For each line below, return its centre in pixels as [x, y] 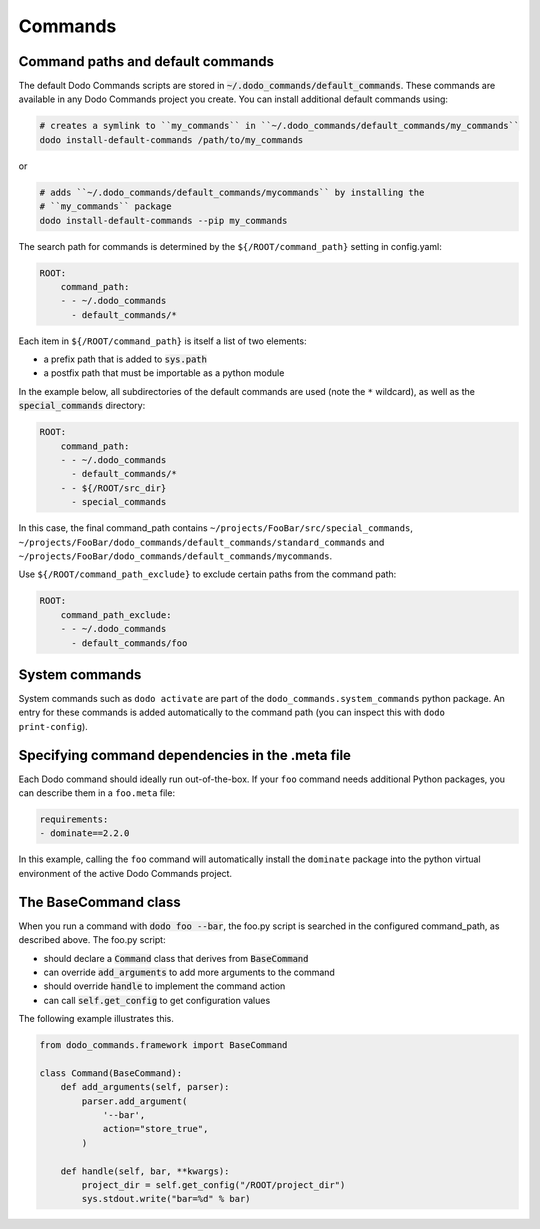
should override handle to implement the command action [164, 986]
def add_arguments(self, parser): [145, 1087]
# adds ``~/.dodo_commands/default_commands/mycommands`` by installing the [232, 192]
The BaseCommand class [99, 901]
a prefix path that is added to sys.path [125, 359]
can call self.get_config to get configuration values [157, 1000]
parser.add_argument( [134, 1101]
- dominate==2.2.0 [84, 833]
